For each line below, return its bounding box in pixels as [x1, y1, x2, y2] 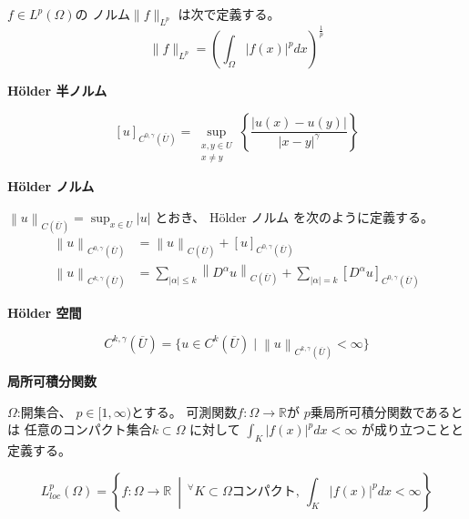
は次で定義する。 [178, 5, 280, 23]
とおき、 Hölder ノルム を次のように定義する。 [155, 208, 433, 226]
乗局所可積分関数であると [310, 402, 464, 421]
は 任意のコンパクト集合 [7, 420, 152, 439]
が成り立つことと [361, 420, 464, 439]
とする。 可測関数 [131, 402, 238, 421]
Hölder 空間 [7, 303, 82, 322]
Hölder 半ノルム [7, 81, 107, 100]
